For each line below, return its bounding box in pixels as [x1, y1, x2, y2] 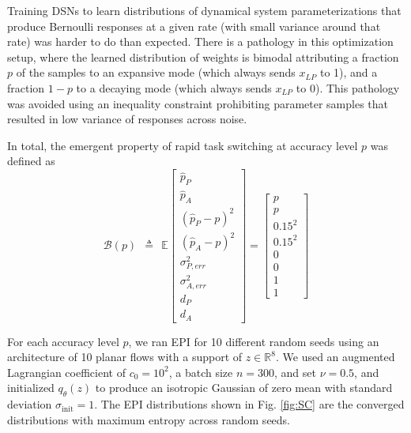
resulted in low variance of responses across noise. [7, 111, 247, 127]
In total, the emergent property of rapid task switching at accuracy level [7, 137, 358, 153]
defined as [7, 152, 55, 169]
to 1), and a [319, 64, 378, 81]
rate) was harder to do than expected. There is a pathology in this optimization [7, 33, 394, 50]
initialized [7, 379, 55, 396]
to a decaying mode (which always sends [76, 79, 272, 96]
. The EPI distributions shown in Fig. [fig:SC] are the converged [94, 396, 405, 412]
